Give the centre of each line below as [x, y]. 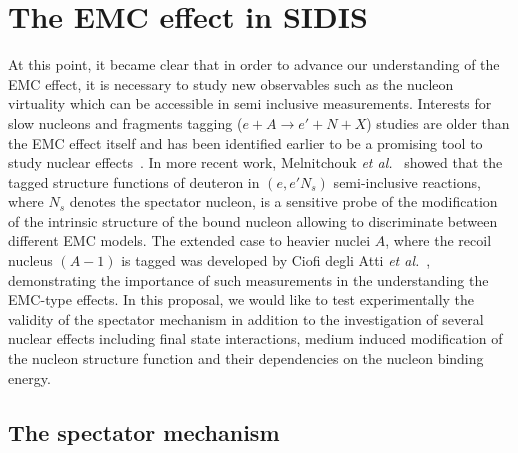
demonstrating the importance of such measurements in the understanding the [248, 279]
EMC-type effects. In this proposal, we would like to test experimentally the [241, 299]
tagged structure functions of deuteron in [134, 181]
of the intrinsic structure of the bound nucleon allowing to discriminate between [253, 220]
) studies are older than [438, 122]
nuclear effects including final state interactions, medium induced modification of [255, 338]
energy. [29, 377]
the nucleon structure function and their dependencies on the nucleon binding [246, 358]
